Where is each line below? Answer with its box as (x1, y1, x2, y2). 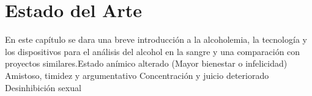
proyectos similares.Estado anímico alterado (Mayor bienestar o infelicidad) (5, 57, 288, 70)
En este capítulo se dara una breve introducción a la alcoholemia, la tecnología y (5, 33, 307, 46)
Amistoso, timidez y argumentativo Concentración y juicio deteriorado (5, 68, 269, 81)
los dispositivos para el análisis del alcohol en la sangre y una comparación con (5, 45, 300, 57)
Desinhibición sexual (5, 81, 81, 94)
